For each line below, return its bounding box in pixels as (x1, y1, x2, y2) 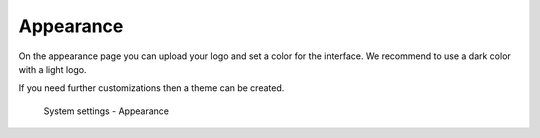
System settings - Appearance (43, 105, 170, 117)
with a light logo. (18, 63, 87, 75)
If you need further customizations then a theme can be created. (18, 82, 285, 94)
